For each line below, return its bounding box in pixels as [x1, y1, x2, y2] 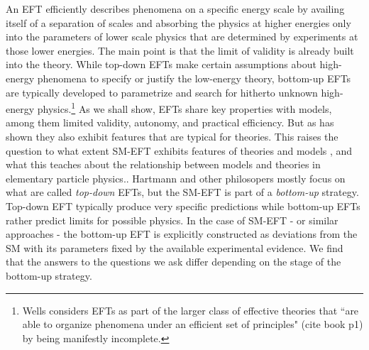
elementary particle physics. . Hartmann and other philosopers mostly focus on [6, 170, 346, 185]
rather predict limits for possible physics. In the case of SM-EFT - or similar [6, 212, 338, 227]
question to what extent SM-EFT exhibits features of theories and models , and [6, 143, 353, 158]
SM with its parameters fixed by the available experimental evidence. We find [6, 240, 343, 255]
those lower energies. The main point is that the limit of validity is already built [6, 43, 354, 58]
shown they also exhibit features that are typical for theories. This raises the [6, 129, 338, 143]
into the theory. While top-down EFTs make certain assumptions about [6, 57, 316, 72]
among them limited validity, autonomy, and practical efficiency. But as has [6, 115, 334, 130]
